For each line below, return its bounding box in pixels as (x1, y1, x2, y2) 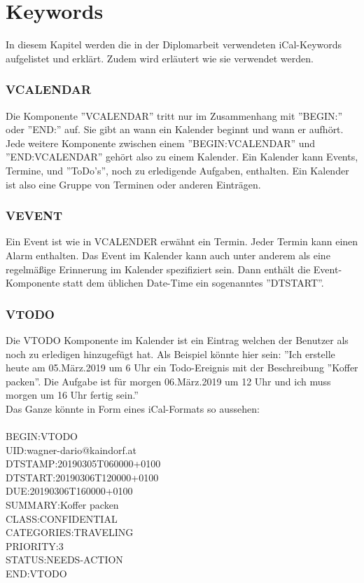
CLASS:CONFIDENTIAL (6, 511, 118, 526)
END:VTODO (6, 566, 67, 580)
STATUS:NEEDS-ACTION (6, 552, 123, 567)
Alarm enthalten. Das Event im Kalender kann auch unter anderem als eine (6, 247, 330, 262)
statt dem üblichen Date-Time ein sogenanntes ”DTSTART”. (63, 275, 324, 290)
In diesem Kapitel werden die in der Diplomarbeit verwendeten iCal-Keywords (6, 37, 342, 52)
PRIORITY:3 (6, 538, 64, 553)
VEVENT (6, 207, 62, 224)
